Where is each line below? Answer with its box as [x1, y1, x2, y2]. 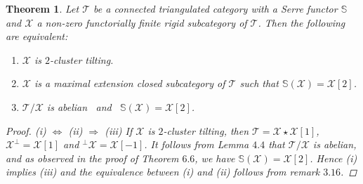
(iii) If [105, 123, 133, 138]
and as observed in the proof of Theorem [6, 150, 179, 165]
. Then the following [258, 15, 345, 29]
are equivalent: [6, 29, 68, 44]
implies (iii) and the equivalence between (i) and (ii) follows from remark [6, 164, 320, 179]
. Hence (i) [310, 150, 357, 165]
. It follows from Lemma [144, 137, 249, 152]
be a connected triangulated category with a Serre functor [93, 1, 338, 15]
